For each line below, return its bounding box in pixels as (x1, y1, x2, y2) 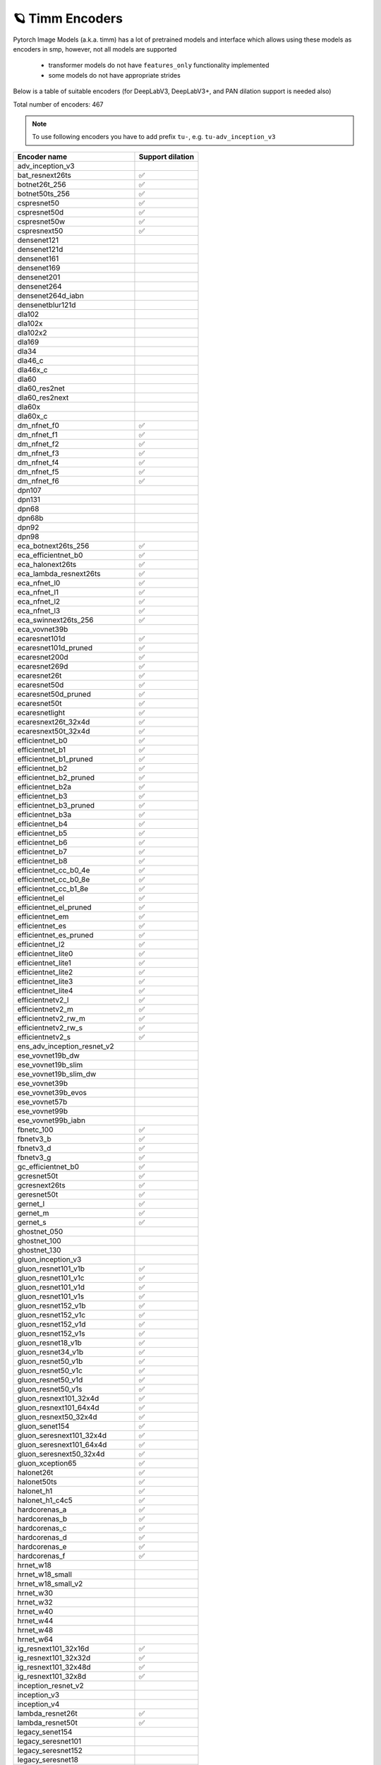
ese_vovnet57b (17, 1096, 68, 1106)
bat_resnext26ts (17, 170, 72, 180)
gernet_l (17, 1199, 45, 1209)
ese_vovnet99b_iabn (17, 1115, 86, 1125)
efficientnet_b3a (17, 809, 72, 819)
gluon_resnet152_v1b (17, 1300, 86, 1310)
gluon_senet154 (17, 1421, 70, 1431)
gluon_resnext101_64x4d (17, 1402, 99, 1412)
